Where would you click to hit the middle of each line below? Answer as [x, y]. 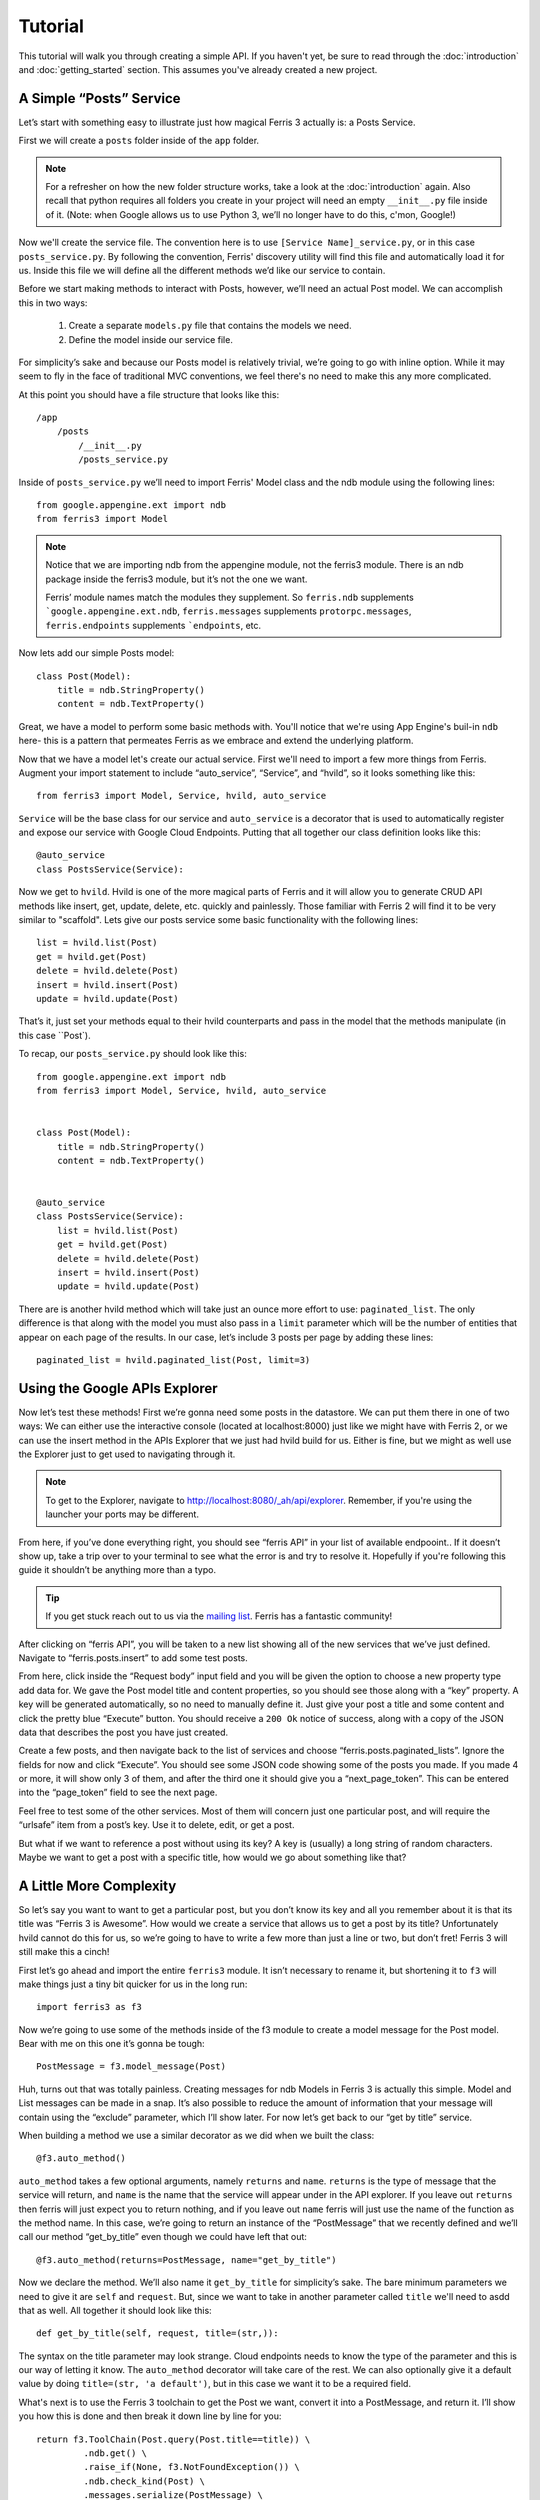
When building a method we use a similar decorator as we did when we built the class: [196, 2136]
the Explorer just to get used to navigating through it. [127, 1454]
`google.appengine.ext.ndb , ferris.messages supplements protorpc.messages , [228, 611]
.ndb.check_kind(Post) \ [144, 2481]
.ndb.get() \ [115, 2453]
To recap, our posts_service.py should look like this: [132, 1054]
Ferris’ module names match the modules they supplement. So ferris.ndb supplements [229, 597]
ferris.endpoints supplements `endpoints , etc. [153, 625]
